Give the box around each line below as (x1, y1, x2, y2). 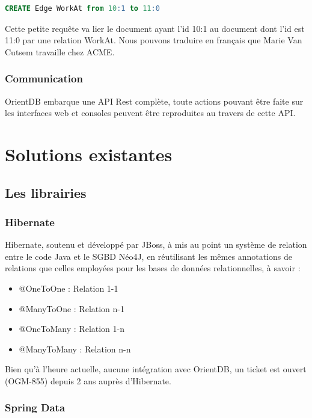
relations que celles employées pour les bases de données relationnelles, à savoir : (5, 262, 301, 274)
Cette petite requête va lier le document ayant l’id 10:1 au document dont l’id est (5, 22, 305, 34)
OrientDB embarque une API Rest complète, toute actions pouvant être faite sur (5, 94, 304, 107)
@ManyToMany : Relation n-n (19, 342, 131, 355)
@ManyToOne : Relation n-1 (19, 302, 125, 315)
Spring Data (5, 400, 66, 415)
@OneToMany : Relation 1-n (19, 322, 125, 335)
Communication (5, 71, 83, 86)
